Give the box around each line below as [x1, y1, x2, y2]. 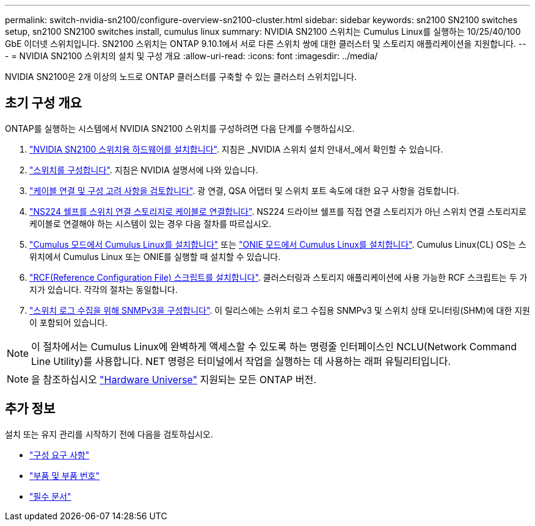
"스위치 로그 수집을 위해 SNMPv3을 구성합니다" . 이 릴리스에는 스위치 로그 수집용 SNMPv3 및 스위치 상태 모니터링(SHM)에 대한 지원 [29, 304, 530, 315]
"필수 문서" [29, 491, 71, 502]
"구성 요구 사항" [29, 449, 90, 460]
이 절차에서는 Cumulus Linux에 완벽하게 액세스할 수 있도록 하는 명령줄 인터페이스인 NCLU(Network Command [31, 340, 517, 353]
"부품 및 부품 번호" [29, 470, 100, 481]
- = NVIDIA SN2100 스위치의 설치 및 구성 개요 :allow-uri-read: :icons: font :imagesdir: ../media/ [5, 51, 378, 61]
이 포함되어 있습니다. [29, 317, 107, 328]
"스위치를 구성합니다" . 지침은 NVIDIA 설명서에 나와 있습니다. [29, 164, 258, 175]
